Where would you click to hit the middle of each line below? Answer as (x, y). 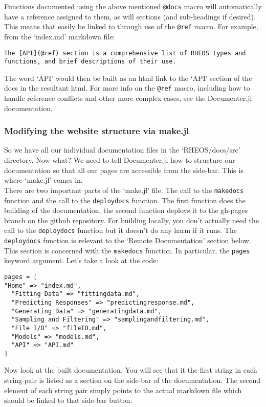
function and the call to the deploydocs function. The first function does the (125, 200)
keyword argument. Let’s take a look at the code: (81, 260)
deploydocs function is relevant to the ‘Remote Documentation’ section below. (128, 240)
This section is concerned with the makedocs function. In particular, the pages (127, 250)
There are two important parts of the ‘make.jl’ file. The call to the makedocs (124, 190)
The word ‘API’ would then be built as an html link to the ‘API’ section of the (128, 78)
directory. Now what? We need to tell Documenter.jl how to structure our (120, 160)
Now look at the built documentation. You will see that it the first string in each (131, 370)
